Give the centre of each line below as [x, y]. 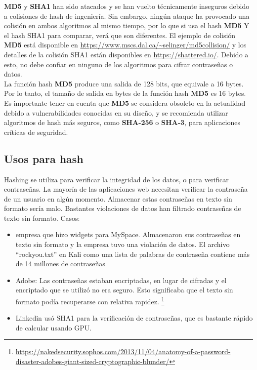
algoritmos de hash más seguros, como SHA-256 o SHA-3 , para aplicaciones [122, 122]
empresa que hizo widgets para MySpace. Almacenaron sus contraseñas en [128, 234]
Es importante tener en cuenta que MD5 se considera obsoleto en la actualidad [125, 103]
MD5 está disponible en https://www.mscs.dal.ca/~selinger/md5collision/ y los [125, 45]
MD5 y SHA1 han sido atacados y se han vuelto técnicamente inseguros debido [127, 6]
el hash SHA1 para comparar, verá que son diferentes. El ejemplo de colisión [120, 35]
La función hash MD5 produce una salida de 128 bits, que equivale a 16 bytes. [124, 83]
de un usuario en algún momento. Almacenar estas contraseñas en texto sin [118, 198]
